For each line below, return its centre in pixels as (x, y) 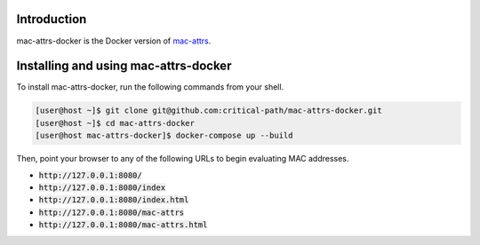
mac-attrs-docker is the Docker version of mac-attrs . (114, 41)
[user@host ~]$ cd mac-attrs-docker (115, 123)
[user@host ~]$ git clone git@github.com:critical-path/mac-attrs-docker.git (208, 111)
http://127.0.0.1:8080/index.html (114, 200)
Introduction (52, 19)
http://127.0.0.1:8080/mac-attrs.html (123, 225)
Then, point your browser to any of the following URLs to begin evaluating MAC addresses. (183, 159)
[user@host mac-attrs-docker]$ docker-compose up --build (164, 136)
